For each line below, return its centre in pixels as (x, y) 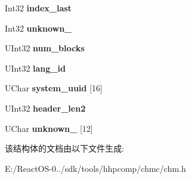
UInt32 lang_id (35, 68)
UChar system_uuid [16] (54, 88)
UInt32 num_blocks (45, 48)
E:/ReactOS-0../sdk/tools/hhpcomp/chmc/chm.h (95, 168)
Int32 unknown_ (38, 28)
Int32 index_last (38, 8)
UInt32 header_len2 (45, 108)
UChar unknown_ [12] (49, 128)
